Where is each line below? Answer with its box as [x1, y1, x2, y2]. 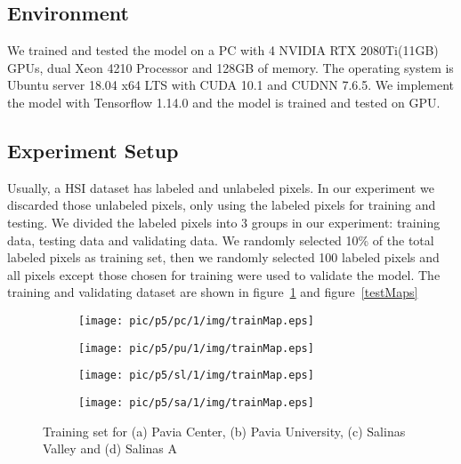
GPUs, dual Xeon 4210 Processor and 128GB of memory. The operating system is [7, 58, 454, 76]
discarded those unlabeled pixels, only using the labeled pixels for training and [7, 196, 436, 214]
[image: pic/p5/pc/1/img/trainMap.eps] [78, 314, 314, 327]
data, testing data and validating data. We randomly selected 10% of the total [7, 230, 434, 249]
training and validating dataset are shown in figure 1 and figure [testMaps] [7, 283, 418, 301]
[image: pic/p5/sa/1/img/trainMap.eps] [78, 396, 314, 409]
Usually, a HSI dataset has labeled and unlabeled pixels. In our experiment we [7, 178, 434, 196]
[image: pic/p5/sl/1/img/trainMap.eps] [78, 369, 314, 382]
